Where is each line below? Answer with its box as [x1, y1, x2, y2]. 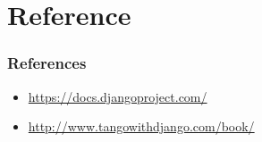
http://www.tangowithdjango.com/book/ [28, 117, 255, 136]
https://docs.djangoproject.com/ [28, 87, 207, 105]
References [7, 52, 87, 74]
